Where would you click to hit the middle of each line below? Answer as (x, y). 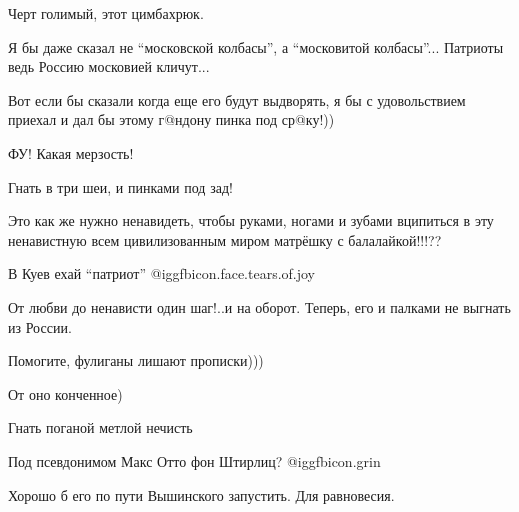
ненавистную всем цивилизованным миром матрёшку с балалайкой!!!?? (225, 239)
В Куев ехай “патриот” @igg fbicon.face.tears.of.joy (162, 273)
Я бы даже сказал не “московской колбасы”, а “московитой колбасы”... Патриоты (256, 46)
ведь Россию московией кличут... (109, 66)
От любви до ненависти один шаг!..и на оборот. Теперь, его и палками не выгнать (259, 306)
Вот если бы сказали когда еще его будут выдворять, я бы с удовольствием (237, 99)
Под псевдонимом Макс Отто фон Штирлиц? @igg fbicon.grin (194, 460)
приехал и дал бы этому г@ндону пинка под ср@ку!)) (171, 119)
